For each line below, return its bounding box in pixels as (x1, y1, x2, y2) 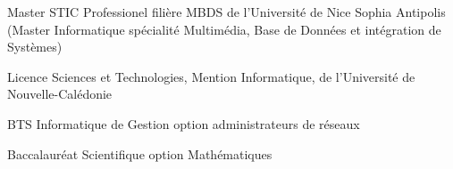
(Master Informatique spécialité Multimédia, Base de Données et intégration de (7, 20, 441, 38)
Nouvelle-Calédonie (7, 84, 113, 103)
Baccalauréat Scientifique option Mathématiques (7, 144, 273, 163)
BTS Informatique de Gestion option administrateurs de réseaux (7, 114, 360, 133)
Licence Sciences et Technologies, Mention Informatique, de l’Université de (7, 67, 415, 85)
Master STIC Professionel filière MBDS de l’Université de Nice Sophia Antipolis (7, 3, 446, 20)
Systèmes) (7, 37, 63, 56)
